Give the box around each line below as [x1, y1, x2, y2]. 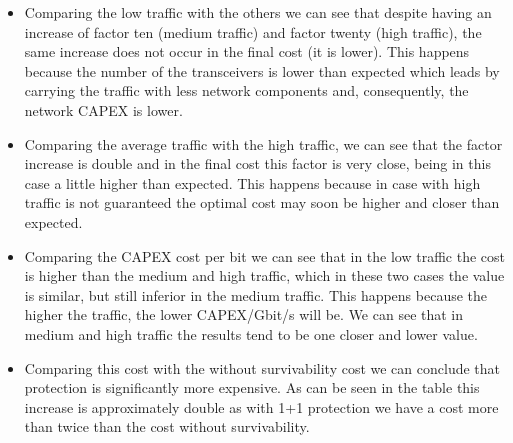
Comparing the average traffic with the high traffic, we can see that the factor [24, 133, 503, 154]
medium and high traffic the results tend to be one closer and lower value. [24, 323, 478, 344]
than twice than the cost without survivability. [24, 416, 310, 437]
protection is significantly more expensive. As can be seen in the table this [24, 377, 480, 398]
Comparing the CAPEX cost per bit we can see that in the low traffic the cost [24, 245, 505, 266]
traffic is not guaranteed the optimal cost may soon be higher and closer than [24, 192, 500, 213]
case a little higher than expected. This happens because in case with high [24, 172, 481, 193]
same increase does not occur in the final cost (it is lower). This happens [24, 41, 470, 62]
